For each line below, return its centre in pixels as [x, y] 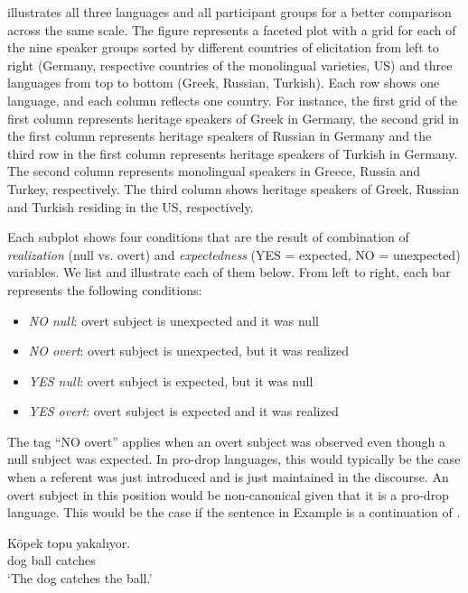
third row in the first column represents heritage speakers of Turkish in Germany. [233, 153]
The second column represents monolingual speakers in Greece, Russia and [214, 171]
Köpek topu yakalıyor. [69, 542]
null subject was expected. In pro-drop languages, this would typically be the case [234, 459]
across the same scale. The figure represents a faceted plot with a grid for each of [232, 29]
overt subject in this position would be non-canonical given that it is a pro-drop [228, 494]
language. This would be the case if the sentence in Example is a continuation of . [234, 512]
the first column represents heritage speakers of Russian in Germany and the [220, 136]
